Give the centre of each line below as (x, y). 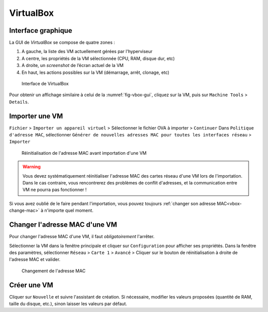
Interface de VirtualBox (45, 84)
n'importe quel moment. (69, 210)
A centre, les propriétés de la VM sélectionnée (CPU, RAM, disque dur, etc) (98, 58)
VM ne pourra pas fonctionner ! (55, 190)
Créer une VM (31, 285)
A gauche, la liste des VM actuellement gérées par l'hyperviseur (87, 52)
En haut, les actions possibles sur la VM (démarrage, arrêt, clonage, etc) (96, 72)
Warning (32, 167)
